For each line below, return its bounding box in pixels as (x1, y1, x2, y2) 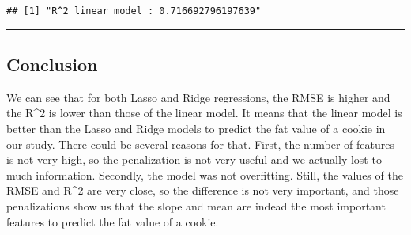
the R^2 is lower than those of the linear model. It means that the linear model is (6, 104, 402, 121)
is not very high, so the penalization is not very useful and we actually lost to (6, 151, 382, 168)
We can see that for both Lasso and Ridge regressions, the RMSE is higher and (6, 89, 390, 105)
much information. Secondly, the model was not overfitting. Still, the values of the (6, 166, 403, 183)
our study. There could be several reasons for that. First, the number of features (6, 135, 394, 152)
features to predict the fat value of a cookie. (6, 213, 219, 229)
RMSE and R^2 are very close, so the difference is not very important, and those (6, 182, 399, 199)
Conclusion (6, 52, 98, 77)
